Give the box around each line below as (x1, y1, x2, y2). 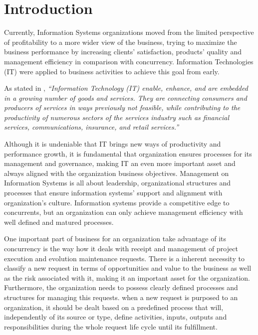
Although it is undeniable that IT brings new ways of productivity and (4, 139, 221, 149)
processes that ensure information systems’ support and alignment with (4, 187, 223, 198)
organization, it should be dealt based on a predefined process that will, (4, 302, 224, 312)
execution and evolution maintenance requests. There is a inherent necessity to (4, 253, 245, 263)
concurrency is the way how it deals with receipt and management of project (4, 243, 238, 253)
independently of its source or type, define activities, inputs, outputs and (4, 312, 227, 322)
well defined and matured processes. (4, 216, 114, 227)
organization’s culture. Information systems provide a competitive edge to (4, 197, 230, 207)
